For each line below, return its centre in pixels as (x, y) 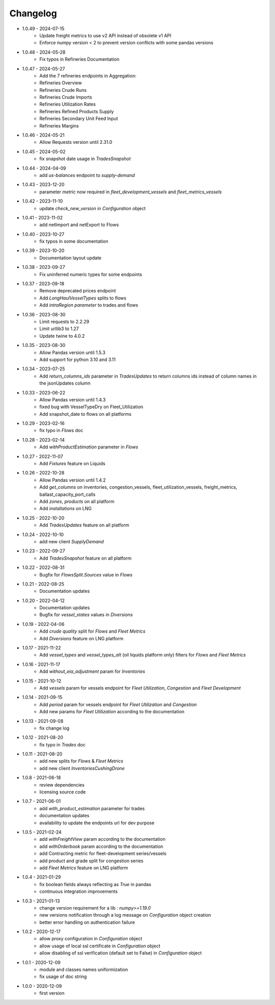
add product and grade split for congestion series (91, 861)
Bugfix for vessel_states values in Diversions (86, 615)
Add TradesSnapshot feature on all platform (86, 558)
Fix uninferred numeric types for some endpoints (91, 274)
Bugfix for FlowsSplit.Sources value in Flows (86, 574)
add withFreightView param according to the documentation (102, 839)
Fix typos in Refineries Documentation (79, 59)
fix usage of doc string (63, 976)
